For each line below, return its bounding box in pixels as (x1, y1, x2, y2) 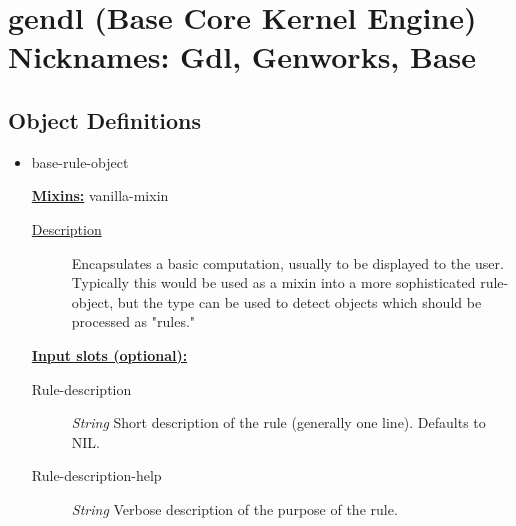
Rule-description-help (31, 465, 162, 486)
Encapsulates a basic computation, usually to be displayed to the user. (71, 252, 504, 273)
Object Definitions (8, 104, 202, 135)
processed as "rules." (71, 311, 196, 332)
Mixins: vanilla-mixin (31, 185, 169, 206)
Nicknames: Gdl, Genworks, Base (8, 36, 477, 77)
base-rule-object (31, 151, 129, 172)
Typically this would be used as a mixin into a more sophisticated (71, 272, 476, 293)
